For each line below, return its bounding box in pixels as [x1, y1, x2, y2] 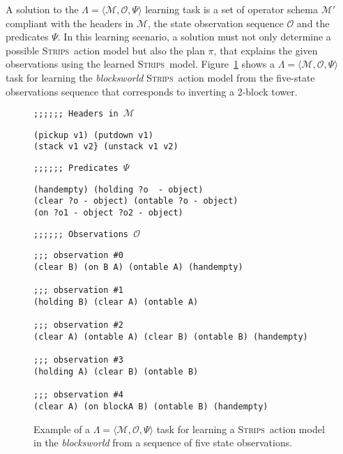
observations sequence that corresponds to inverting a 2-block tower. [6, 84, 298, 98]
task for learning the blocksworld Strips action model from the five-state [6, 70, 315, 84]
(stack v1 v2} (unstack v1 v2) [33, 142, 178, 152]
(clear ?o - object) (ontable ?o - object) [33, 196, 238, 206]
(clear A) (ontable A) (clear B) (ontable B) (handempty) [33, 332, 308, 342]
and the [296, 15, 330, 30]
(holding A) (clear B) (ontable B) [33, 366, 199, 377]
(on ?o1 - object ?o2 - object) [33, 208, 183, 218]
